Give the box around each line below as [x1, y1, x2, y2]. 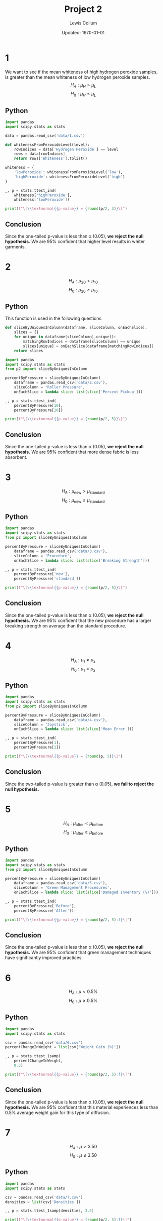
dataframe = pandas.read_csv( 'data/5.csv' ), [14, 880, 108, 886]
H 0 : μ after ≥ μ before [63, 829, 103, 836]
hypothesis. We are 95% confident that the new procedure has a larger [5, 617, 152, 623]
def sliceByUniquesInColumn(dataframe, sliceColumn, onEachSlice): [5, 325, 148, 330]
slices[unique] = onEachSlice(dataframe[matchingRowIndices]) [23, 344, 154, 349]
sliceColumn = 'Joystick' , [14, 722, 70, 727]
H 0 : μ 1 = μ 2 [71, 666, 96, 673]
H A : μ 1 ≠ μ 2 [71, 656, 96, 664]
